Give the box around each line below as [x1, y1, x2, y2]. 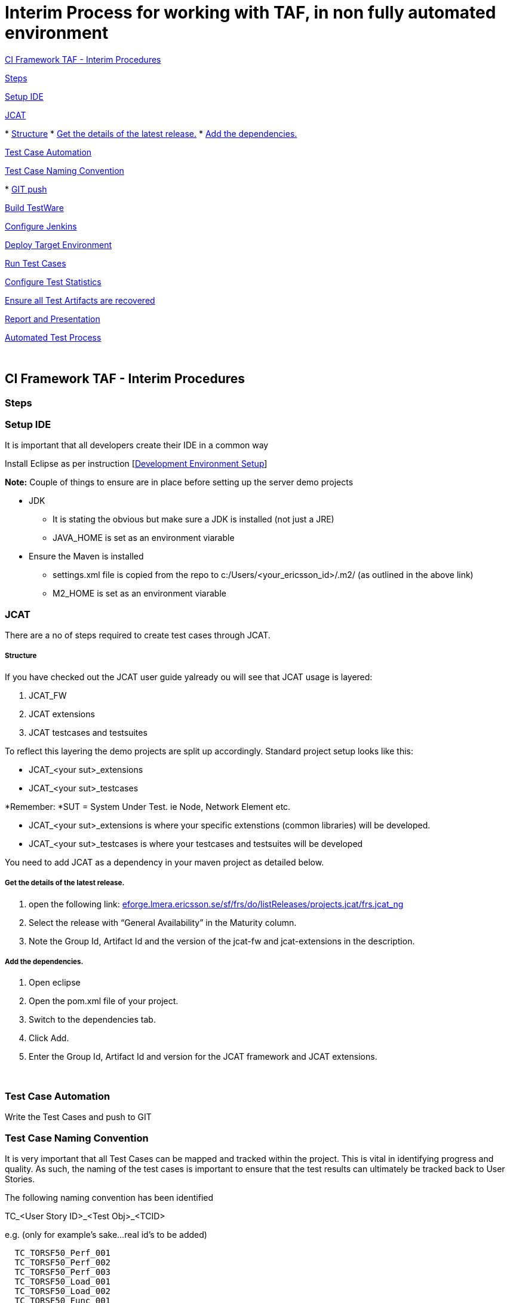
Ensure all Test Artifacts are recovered [5, 295, 155, 305]
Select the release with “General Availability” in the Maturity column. [29, 917, 297, 928]
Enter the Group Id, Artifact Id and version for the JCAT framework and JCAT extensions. [29, 1051, 377, 1062]
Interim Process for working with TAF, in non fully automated [5, 2, 496, 23]
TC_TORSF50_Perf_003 [14, 1267, 111, 1277]
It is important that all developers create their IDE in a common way [5, 440, 269, 451]
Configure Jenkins [5, 221, 77, 231]
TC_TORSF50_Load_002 [14, 1286, 111, 1296]
